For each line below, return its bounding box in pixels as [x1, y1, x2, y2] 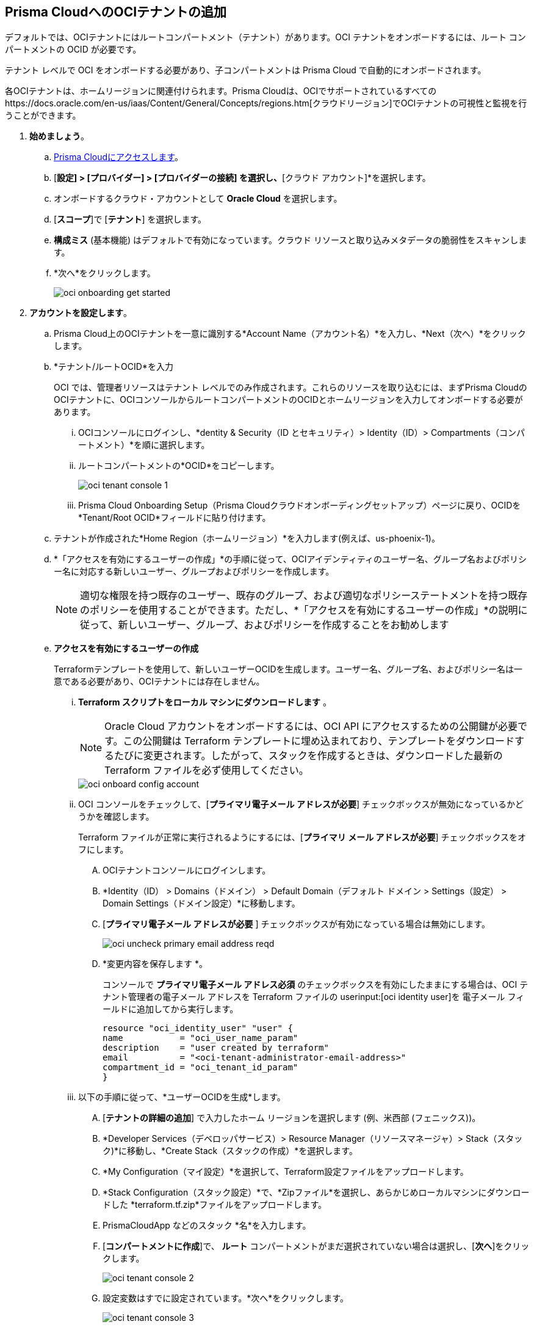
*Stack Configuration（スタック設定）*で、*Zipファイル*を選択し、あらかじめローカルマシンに [103, 1187, 487, 1198]
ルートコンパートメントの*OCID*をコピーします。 [78, 460, 280, 471]
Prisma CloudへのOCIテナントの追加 [5, 4, 227, 20]
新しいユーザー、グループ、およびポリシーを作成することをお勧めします [118, 619, 449, 631]
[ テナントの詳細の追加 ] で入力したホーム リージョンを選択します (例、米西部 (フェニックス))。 [103, 1112, 481, 1123]
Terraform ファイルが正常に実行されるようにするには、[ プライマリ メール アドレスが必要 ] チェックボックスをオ [78, 832, 527, 843]
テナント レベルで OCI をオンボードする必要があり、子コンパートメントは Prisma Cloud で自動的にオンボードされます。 [5, 65, 486, 76]
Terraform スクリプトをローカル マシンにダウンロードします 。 [78, 697, 332, 708]
